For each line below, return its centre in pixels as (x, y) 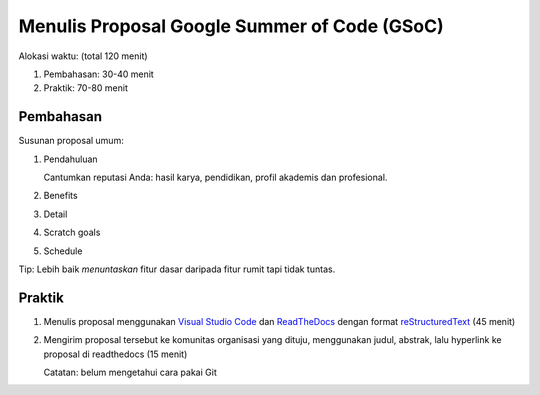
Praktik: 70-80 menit (86, 88)
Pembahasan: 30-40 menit (98, 74)
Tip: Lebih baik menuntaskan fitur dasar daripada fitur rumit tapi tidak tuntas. (177, 269)
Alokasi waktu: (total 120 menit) (83, 56)
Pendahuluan (71, 159)
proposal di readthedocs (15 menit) (115, 354)
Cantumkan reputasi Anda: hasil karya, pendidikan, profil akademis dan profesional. (215, 177)
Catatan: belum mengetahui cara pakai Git (130, 372)
